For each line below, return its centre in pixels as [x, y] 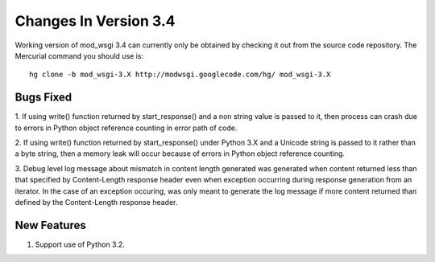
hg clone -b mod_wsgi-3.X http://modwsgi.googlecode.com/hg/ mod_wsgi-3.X [180, 75]
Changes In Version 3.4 [95, 21]
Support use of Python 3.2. [80, 244]
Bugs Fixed [43, 98]
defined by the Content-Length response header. [96, 202]
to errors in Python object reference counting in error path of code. [126, 128]
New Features [50, 225]
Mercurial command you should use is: [79, 55]
